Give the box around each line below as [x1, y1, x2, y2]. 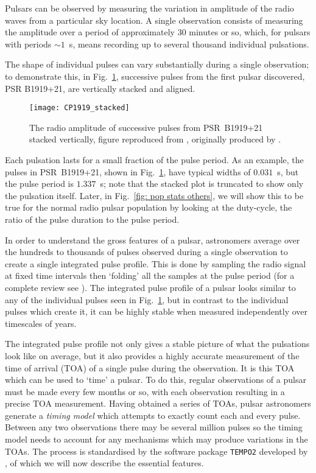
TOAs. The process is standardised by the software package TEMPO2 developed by [5, 444, 308, 457]
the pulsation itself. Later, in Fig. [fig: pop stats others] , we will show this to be [5, 189, 304, 201]
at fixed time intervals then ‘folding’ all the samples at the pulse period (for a [5, 269, 295, 282]
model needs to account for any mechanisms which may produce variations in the [5, 433, 308, 446]
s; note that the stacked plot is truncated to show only [100, 177, 304, 190]
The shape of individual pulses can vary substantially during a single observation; [5, 58, 309, 71]
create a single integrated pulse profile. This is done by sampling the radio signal [5, 257, 306, 270]
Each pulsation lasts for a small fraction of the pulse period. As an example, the [5, 153, 304, 166]
